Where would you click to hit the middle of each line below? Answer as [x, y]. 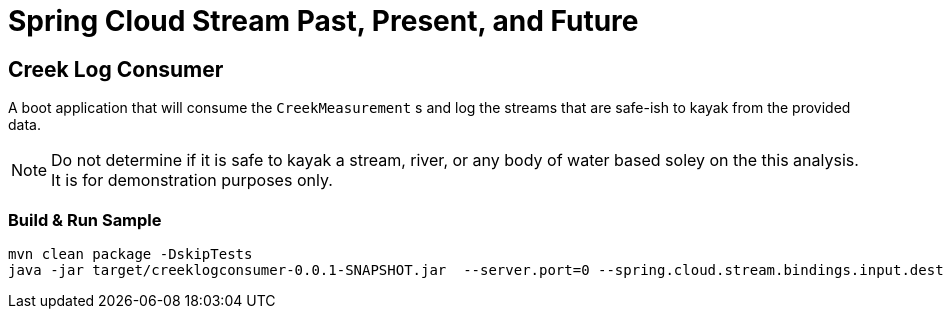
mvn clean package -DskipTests [130, 253]
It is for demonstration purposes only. [192, 180]
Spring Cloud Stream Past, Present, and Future [323, 21]
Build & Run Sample [85, 219]
